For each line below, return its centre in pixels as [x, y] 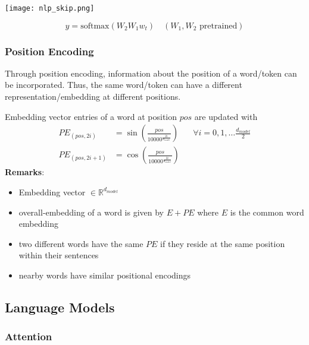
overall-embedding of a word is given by [91, 212]
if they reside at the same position [223, 243]
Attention [29, 336]
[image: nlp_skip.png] [50, 8]
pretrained [219, 26]
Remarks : [25, 172]
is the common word [267, 212]
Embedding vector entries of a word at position [91, 116]
